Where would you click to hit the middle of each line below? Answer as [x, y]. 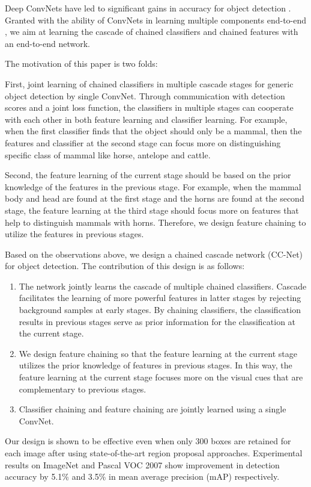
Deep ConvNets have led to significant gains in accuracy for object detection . [148, 8]
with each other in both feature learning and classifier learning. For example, [146, 119]
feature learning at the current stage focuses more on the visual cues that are [161, 377]
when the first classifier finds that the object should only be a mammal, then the [153, 131]
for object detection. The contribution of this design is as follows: [125, 266]
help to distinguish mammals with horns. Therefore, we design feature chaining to [155, 222]
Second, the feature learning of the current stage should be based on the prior [148, 175]
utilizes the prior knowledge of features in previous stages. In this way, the [155, 365]
